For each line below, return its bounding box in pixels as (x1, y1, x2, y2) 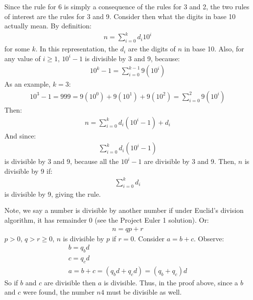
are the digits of (128, 44, 176, 54)
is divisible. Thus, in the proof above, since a (104, 277, 238, 287)
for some (4, 44, 30, 54)
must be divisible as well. (106, 287, 182, 297)
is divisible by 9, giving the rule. (4, 188, 101, 199)
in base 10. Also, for (184, 44, 244, 54)
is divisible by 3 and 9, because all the (4, 156, 119, 166)
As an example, (4, 79, 51, 89)
